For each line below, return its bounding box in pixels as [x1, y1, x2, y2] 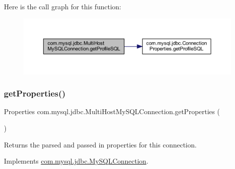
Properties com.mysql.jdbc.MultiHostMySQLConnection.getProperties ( [4, 106, 220, 117]
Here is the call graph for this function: [4, 1, 121, 11]
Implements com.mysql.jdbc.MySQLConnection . [4, 156, 148, 166]
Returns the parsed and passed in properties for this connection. [4, 139, 197, 149]
